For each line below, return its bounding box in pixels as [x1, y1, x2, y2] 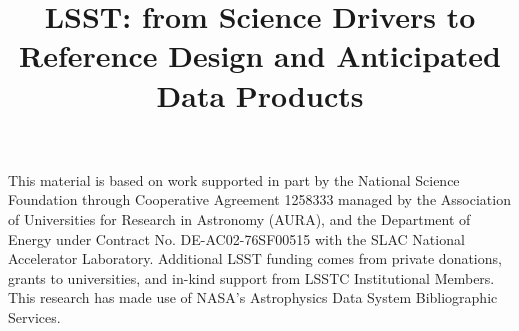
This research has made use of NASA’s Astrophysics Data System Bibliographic [8, 287, 498, 308]
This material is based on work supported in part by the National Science [8, 169, 460, 190]
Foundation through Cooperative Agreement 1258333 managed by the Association [8, 189, 511, 210]
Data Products [156, 74, 364, 115]
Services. [8, 306, 61, 327]
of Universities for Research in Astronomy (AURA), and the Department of [8, 208, 471, 229]
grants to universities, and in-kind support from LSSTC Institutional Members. [8, 267, 495, 288]
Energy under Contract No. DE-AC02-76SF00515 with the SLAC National [8, 228, 465, 249]
